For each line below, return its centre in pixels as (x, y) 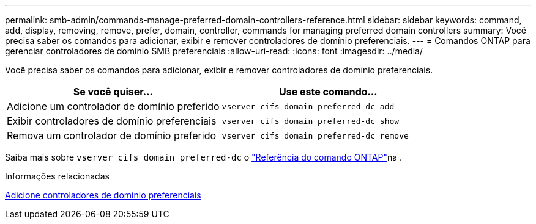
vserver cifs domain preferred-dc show (311, 121)
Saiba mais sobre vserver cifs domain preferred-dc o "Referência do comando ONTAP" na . (204, 157)
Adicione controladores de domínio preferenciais (103, 195)
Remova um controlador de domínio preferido (112, 135)
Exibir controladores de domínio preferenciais (112, 121)
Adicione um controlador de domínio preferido (113, 106)
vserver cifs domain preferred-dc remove (315, 135)
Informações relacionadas (57, 176)
